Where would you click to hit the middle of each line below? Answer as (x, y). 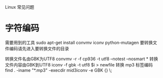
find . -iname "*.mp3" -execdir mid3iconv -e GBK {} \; (59, 70)
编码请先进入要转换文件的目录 (39, 48)
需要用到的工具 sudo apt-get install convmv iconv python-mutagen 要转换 (79, 42)
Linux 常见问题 (20, 7)
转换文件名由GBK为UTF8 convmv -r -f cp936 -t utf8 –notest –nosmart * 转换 (81, 59)
